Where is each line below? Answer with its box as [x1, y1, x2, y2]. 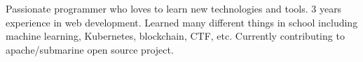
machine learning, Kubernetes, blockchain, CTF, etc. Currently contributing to [6, 29, 345, 43]
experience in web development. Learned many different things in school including [6, 15, 358, 29]
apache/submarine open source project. [6, 42, 174, 56]
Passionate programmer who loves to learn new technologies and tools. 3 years [6, 1, 342, 15]
